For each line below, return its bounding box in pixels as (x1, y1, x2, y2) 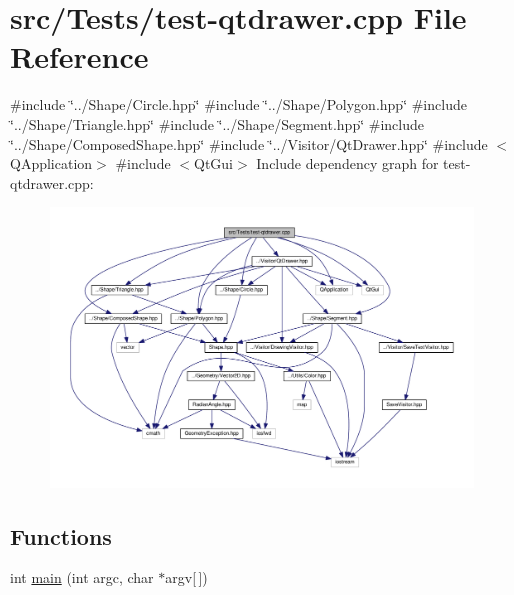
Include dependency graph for (256, 153, 439, 174)
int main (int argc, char (10, 567, 154, 588)
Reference (10, 36, 149, 77)
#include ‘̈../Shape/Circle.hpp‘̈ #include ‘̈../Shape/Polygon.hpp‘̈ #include (10, 94, 467, 115)
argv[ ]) (165, 567, 208, 588)
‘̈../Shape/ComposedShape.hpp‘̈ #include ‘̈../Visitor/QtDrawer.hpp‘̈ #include (10, 133, 488, 154)
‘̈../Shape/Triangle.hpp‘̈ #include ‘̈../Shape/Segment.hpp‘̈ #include (10, 113, 424, 134)
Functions (10, 520, 112, 551)
